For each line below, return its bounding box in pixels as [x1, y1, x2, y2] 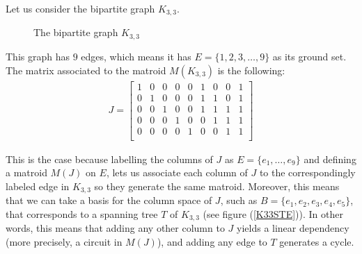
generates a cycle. [279, 235, 354, 248]
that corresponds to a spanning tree [6, 206, 158, 221]
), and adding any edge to [157, 235, 267, 248]
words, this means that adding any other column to [6, 221, 225, 235]
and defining [304, 151, 356, 166]
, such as [220, 193, 258, 208]
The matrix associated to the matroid [6, 62, 166, 77]
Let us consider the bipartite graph [6, 1, 155, 15]
